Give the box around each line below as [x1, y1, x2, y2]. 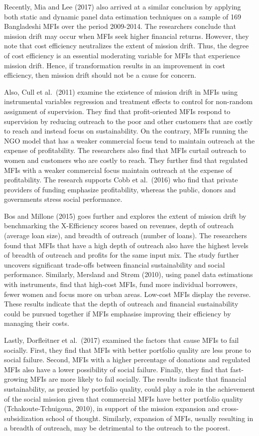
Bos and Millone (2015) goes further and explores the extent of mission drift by [4, 210, 247, 221]
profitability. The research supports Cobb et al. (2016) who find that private [4, 174, 238, 185]
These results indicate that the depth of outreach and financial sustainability [4, 298, 239, 309]
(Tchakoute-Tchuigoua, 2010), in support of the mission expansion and [4, 403, 220, 414]
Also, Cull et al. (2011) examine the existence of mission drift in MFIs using [4, 86, 238, 97]
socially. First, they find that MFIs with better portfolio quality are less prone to [4, 344, 251, 355]
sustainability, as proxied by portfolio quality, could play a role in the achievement [4, 383, 256, 394]
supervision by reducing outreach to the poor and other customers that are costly [4, 116, 253, 126]
